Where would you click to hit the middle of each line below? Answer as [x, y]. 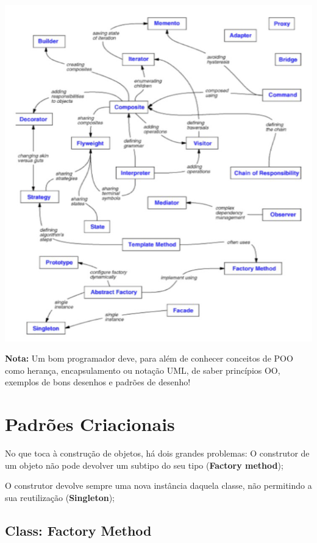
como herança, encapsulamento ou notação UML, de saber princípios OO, [143, 370]
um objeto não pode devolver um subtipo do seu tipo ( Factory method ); [144, 465]
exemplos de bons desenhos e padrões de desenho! [98, 382]
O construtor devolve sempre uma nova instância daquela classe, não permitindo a [158, 485]
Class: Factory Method [78, 530]
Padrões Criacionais [90, 424]
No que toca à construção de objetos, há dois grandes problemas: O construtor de [157, 453]
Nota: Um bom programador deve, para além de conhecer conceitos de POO [149, 358]
